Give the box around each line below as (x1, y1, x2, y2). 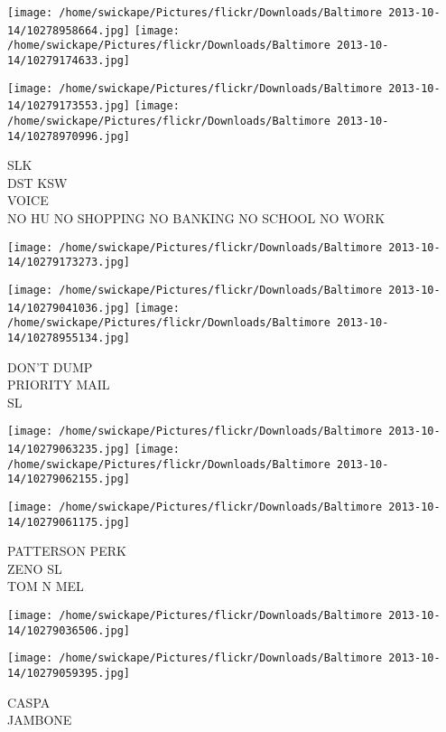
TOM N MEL (7, 577, 84, 596)
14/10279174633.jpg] (7, 53, 131, 67)
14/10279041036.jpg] (7, 301, 131, 314)
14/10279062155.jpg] (7, 473, 131, 486)
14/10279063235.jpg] (7, 443, 131, 455)
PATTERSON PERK (7, 541, 126, 560)
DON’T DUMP (7, 357, 93, 376)
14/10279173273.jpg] (7, 256, 131, 269)
